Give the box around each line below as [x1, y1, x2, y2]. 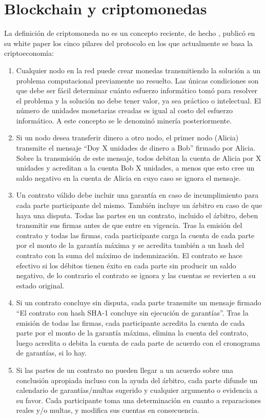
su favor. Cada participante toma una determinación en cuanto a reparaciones [16, 394, 261, 405]
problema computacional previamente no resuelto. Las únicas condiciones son [16, 75, 259, 86]
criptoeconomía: [4, 48, 54, 58]
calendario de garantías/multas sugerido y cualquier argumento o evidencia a [16, 385, 258, 395]
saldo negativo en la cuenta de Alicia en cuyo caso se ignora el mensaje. [16, 172, 241, 183]
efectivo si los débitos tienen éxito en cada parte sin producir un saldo [16, 260, 236, 270]
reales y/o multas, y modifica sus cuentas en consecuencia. [16, 405, 199, 415]
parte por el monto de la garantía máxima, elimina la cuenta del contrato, [16, 327, 249, 338]
